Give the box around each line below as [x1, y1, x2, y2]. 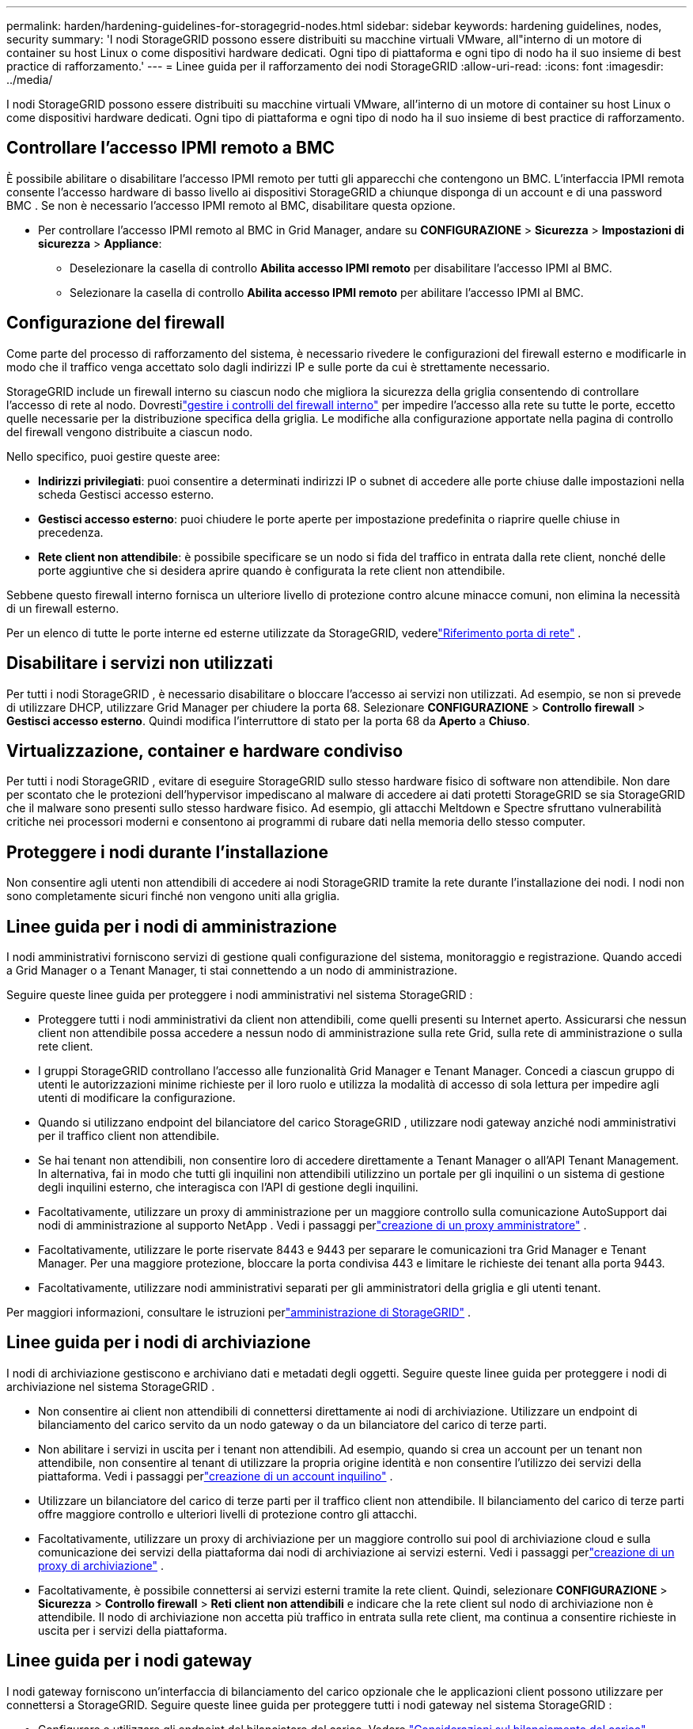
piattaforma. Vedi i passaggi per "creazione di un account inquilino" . [38, 1469, 393, 1483]
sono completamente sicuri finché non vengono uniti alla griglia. [6, 889, 340, 903]
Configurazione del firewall [6, 313, 225, 333]
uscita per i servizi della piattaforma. [38, 1623, 228, 1637]
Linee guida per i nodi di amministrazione [6, 916, 337, 937]
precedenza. [38, 525, 104, 539]
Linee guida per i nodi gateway [6, 1651, 252, 1671]
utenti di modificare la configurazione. [38, 1091, 236, 1105]
